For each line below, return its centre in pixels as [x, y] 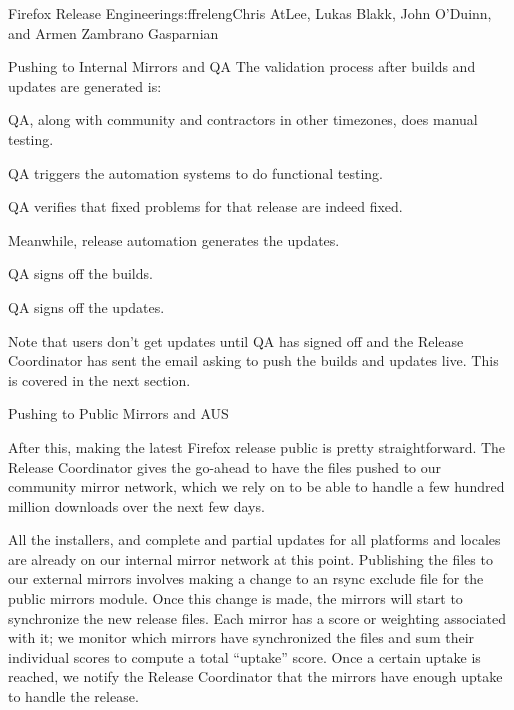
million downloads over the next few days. [136, 505]
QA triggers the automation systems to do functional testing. [195, 172]
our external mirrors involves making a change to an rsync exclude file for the [246, 578]
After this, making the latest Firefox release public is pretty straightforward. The [257, 446]
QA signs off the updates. [86, 306]
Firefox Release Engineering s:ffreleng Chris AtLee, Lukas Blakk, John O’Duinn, [250, 13]
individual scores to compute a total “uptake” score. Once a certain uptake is [244, 656]
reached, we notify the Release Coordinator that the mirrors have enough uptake [255, 676]
